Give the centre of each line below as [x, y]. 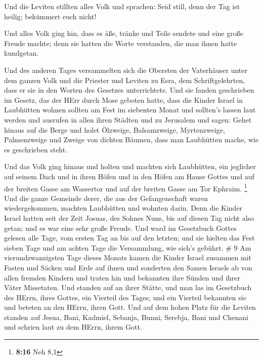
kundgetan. [21, 53]
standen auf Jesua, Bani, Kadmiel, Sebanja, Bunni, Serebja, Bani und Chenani [126, 317]
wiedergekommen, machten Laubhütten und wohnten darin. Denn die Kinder [123, 208]
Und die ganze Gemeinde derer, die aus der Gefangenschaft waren [106, 198]
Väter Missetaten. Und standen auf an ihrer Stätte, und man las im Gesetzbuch [128, 287]
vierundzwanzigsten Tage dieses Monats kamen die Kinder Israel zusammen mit [128, 257]
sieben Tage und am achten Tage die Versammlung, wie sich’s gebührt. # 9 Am [128, 247]
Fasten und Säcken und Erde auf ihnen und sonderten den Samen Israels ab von [128, 267]
